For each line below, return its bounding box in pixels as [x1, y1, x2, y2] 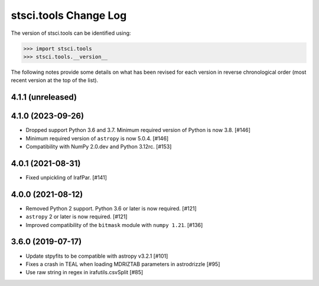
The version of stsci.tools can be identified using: [11, 29, 131, 37]
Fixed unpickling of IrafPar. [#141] [25, 174, 108, 181]
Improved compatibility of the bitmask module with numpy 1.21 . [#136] [25, 221, 203, 228]
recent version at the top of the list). [11, 77, 99, 84]
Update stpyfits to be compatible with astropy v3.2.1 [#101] [25, 252, 168, 259]
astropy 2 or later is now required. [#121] [25, 213, 128, 221]
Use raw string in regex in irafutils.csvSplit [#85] [25, 269, 144, 276]
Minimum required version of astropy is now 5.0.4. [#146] [25, 134, 169, 142]
